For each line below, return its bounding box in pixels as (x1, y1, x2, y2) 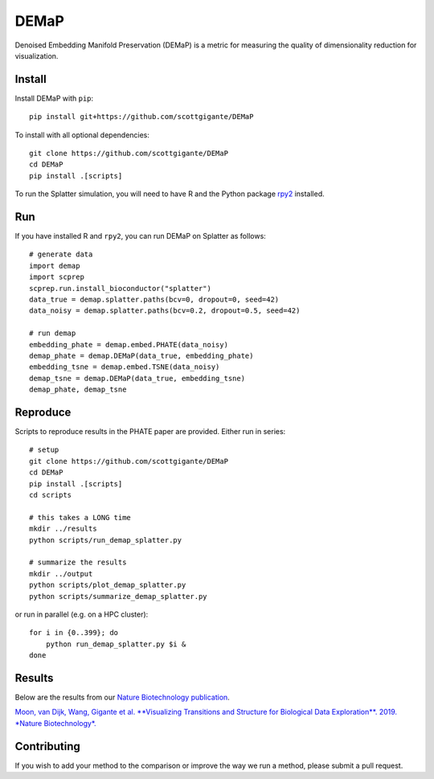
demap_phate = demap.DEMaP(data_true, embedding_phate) (29, 351, 254, 360)
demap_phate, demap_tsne (29, 385, 127, 394)
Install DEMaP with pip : (14, 93, 94, 103)
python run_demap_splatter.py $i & (45, 639, 186, 649)
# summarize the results (29, 558, 127, 567)
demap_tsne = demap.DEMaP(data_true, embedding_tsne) (29, 374, 245, 383)
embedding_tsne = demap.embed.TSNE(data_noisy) (29, 363, 220, 371)
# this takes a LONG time (29, 513, 132, 522)
